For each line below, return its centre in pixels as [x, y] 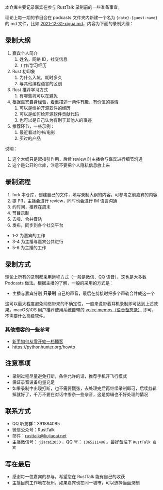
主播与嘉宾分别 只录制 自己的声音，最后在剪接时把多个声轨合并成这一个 [83, 293]
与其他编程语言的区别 [41, 83]
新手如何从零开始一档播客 [38, 341]
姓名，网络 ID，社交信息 [43, 59]
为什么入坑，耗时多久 [41, 77]
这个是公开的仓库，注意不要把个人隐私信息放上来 [61, 165]
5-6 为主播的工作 [29, 247]
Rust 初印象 [24, 71]
